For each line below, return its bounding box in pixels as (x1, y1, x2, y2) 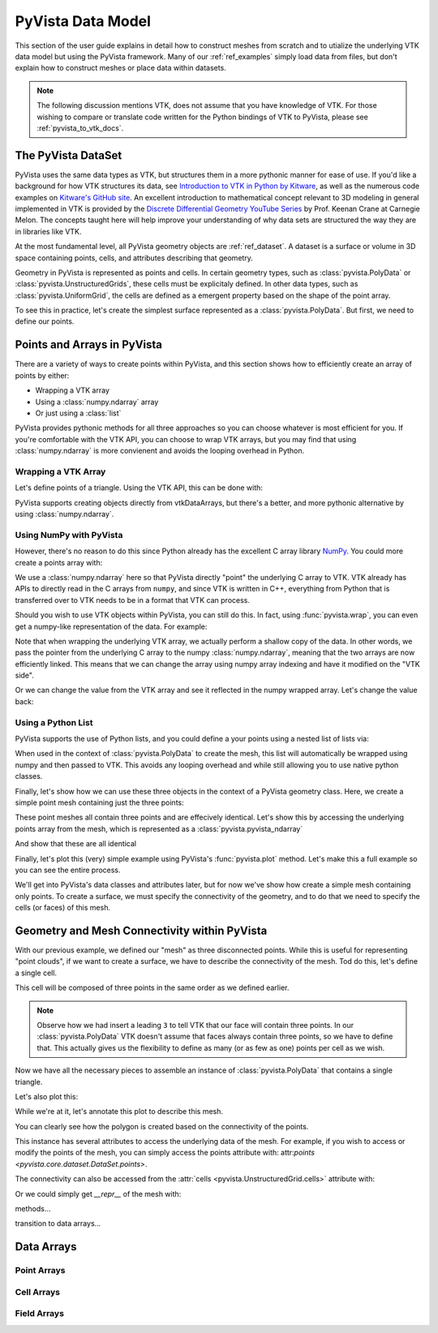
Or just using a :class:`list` (35, 408, 122, 418)
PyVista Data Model (15, 12, 152, 30)
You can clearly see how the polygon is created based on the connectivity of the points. (15, 1121, 309, 1131)
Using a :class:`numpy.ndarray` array (35, 397, 159, 406)
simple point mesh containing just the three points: (15, 798, 184, 807)
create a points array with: (15, 557, 103, 567)
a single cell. (15, 968, 57, 978)
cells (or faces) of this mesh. (15, 903, 111, 913)
